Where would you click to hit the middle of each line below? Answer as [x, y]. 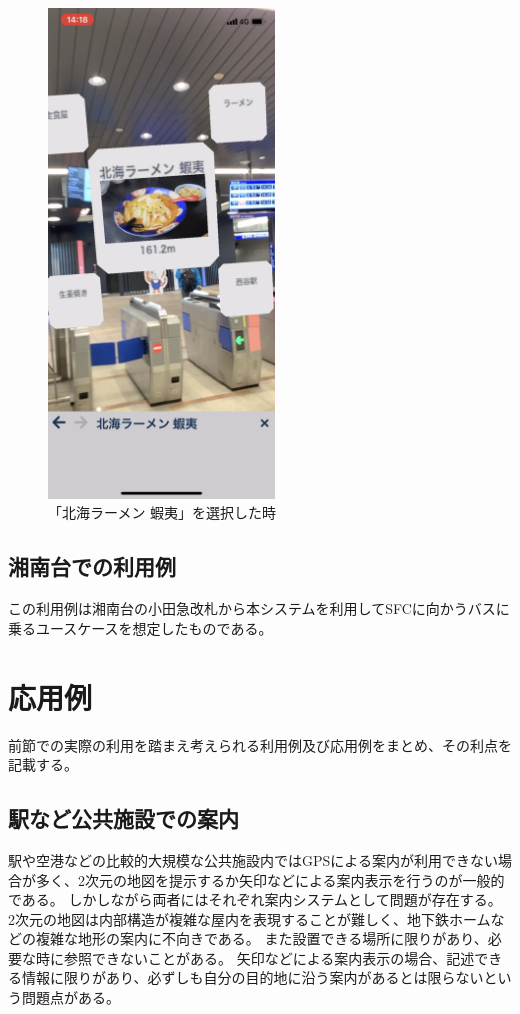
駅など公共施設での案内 [123, 818]
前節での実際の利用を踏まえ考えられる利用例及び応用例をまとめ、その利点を [260, 744]
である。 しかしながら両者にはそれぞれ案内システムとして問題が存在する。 [255, 899]
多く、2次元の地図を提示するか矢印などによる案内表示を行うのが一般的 [270, 879]
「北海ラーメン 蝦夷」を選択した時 [162, 512]
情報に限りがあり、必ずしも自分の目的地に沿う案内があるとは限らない [252, 977]
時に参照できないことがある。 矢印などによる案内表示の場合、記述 [255, 957]
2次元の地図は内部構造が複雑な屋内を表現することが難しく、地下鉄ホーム [249, 918]
